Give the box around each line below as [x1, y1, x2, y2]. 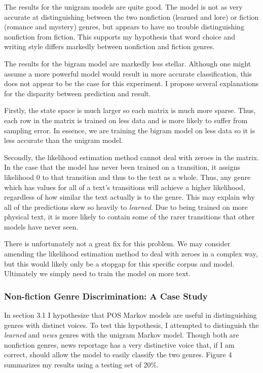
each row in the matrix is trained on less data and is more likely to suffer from [4, 115, 248, 125]
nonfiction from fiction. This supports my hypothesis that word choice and [4, 31, 235, 42]
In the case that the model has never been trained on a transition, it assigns [4, 162, 241, 172]
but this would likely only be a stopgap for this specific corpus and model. [4, 258, 235, 269]
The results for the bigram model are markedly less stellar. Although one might [4, 58, 251, 68]
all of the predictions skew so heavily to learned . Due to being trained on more [4, 201, 248, 212]
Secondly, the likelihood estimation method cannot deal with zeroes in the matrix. [4, 152, 259, 162]
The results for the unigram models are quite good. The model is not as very [4, 2, 243, 12]
